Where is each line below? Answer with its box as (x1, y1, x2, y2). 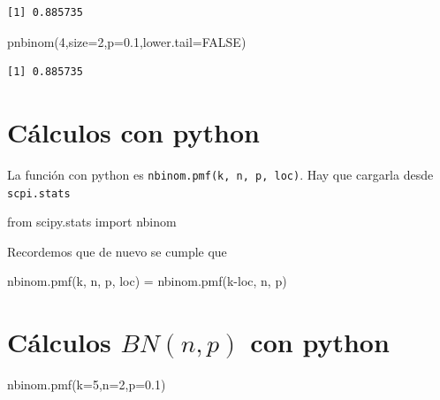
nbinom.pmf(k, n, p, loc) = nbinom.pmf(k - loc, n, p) (7, 272, 287, 290)
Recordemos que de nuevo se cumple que (7, 242, 227, 260)
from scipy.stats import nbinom (7, 212, 177, 231)
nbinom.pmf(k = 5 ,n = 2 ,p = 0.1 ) (7, 375, 166, 394)
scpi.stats (7, 187, 71, 200)
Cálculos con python (7, 113, 260, 150)
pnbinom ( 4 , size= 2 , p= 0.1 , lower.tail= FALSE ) (7, 32, 247, 50)
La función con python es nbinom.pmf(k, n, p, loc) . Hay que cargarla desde (7, 165, 434, 183)
